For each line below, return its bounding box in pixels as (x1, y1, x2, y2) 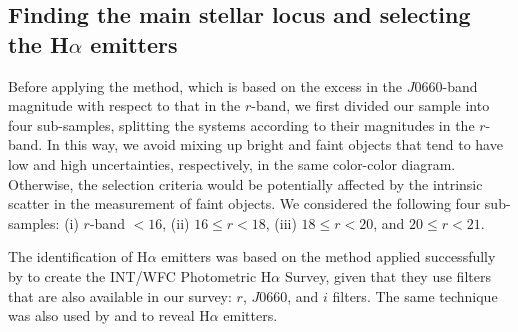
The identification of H (8, 246, 148, 267)
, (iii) (265, 212, 297, 233)
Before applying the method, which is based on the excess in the (8, 75, 403, 96)
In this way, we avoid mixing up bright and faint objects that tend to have (46, 134, 503, 155)
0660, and (259, 285, 319, 306)
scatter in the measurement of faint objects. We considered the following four (8, 193, 481, 214)
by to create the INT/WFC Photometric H (8, 265, 272, 286)
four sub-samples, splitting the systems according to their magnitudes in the (8, 114, 475, 135)
